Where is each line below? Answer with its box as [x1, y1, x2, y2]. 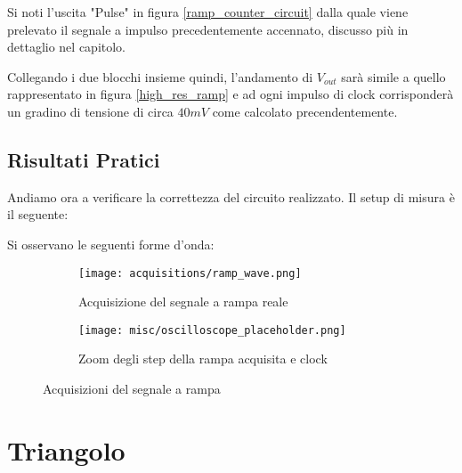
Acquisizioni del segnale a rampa [43, 379, 221, 398]
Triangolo [7, 431, 126, 468]
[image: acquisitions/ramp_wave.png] [78, 266, 302, 280]
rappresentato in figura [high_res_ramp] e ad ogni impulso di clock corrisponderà [7, 85, 454, 103]
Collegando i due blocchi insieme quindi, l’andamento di [7, 67, 313, 86]
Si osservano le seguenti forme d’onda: [7, 234, 215, 253]
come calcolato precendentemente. [212, 102, 398, 120]
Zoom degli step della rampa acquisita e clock [78, 349, 328, 368]
